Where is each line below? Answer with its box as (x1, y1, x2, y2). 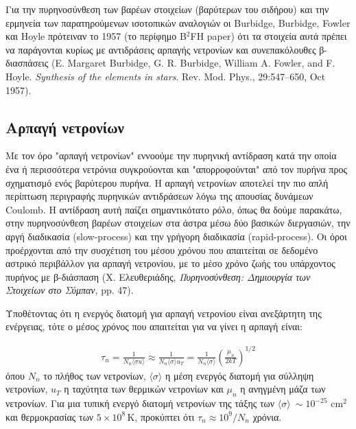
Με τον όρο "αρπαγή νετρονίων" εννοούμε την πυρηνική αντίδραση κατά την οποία (5, 148, 337, 163)
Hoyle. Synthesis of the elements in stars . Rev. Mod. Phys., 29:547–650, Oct (5, 69, 326, 83)
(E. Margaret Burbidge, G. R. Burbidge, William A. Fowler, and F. (51, 56, 335, 70)
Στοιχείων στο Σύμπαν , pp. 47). (5, 283, 134, 297)
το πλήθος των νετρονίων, (43, 368, 146, 382)
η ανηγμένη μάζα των (240, 382, 326, 396)
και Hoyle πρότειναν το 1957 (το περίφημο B (5, 29, 187, 43)
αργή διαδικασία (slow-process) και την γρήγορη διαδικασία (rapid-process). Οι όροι (5, 229, 347, 243)
